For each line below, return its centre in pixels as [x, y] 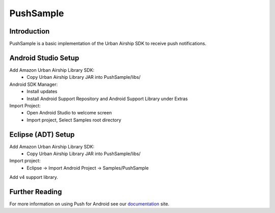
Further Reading [36, 191]
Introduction [30, 31]
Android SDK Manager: [34, 84]
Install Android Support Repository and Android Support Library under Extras [107, 99]
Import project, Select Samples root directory [74, 120]
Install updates [42, 92]
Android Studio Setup [44, 58]
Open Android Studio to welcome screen [69, 113]
